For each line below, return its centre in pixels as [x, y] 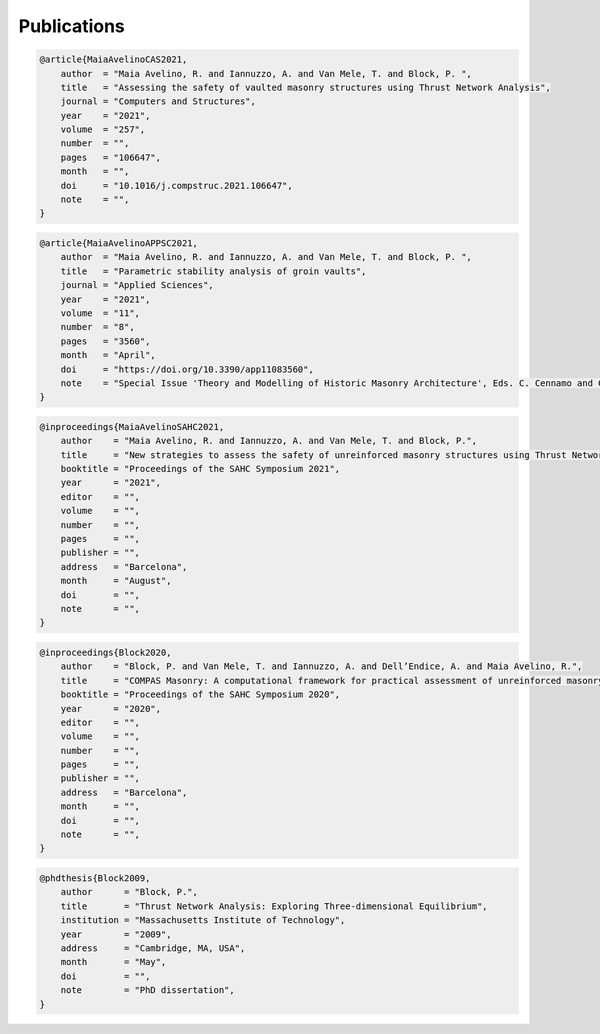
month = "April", [108, 355]
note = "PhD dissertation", [147, 990]
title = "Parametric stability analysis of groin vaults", [213, 271]
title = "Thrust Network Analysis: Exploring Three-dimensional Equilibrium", [274, 906]
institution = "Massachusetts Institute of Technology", [203, 920]
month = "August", [116, 581]
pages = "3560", [105, 341]
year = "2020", [111, 708]
